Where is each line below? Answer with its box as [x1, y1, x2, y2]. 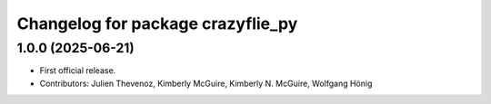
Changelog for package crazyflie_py [16, 14, 298, 33]
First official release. [39, 65, 116, 76]
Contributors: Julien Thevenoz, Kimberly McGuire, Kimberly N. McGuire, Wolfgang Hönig [39, 78, 373, 89]
